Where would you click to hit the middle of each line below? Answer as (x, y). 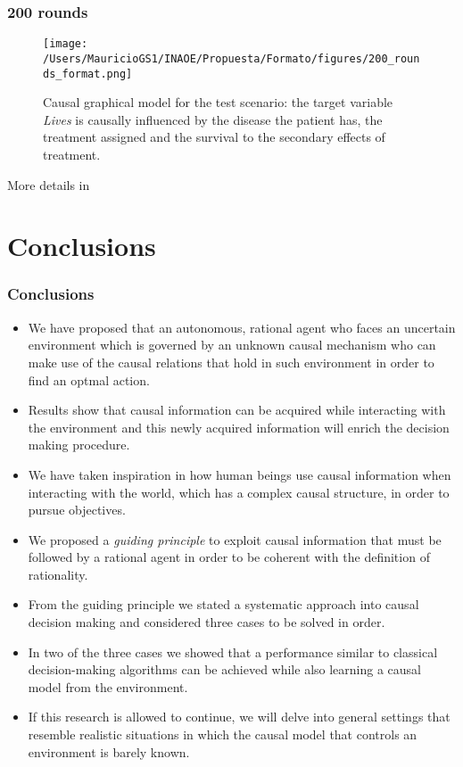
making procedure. (79, 445)
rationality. (58, 574)
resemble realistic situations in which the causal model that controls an (223, 734)
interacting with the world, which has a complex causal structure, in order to (239, 492)
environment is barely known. (109, 751)
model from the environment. (108, 686)
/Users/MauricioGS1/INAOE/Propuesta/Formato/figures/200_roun (231, 58)
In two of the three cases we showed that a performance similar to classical (233, 652)
